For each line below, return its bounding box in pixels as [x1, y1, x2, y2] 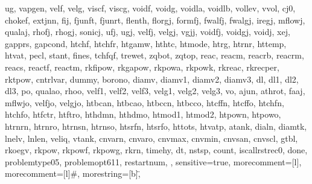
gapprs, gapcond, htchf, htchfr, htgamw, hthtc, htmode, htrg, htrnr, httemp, [5, 37, 287, 49]
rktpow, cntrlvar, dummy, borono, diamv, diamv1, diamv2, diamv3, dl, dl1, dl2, [5, 72, 299, 85]
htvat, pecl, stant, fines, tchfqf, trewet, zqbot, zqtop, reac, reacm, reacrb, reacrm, [5, 49, 304, 62]
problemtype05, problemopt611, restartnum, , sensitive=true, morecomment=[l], [5, 155, 302, 168]
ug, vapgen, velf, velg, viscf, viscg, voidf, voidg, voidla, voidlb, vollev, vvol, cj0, [5, 2, 296, 14]
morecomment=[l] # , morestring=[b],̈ [5, 167, 141, 180]
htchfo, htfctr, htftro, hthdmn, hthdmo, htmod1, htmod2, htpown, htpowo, [5, 108, 281, 121]
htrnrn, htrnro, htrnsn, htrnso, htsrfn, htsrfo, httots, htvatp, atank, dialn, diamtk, [5, 119, 307, 132]
